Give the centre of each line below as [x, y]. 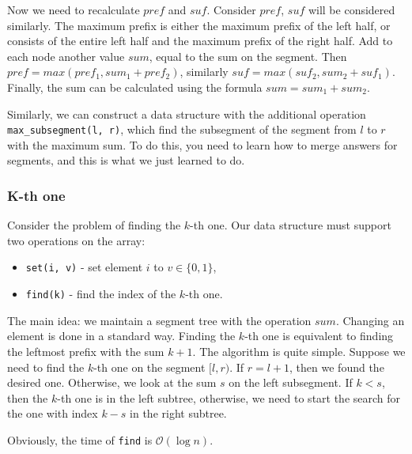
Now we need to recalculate [74, 9]
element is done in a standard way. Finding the [121, 336]
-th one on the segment [149, 367]
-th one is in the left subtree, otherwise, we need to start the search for [229, 397]
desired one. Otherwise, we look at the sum [112, 382]
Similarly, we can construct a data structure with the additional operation [187, 114]
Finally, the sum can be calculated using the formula [135, 87]
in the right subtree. [178, 413]
